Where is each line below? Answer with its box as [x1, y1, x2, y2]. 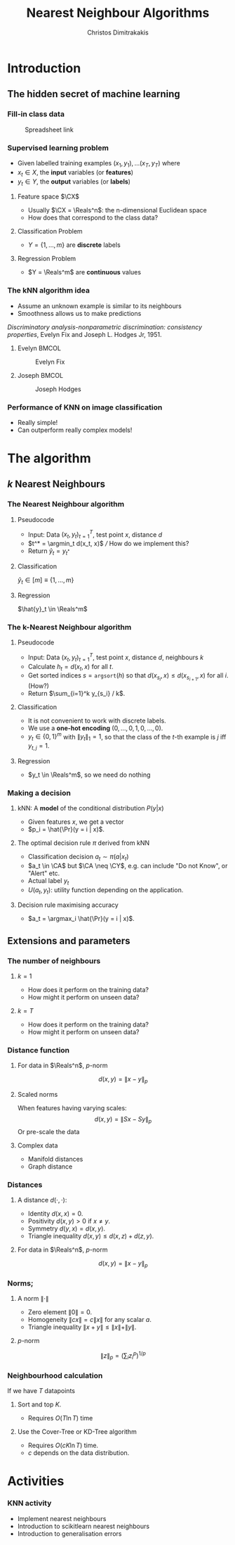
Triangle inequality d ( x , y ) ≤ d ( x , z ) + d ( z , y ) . [27, 1232, 154, 1240]
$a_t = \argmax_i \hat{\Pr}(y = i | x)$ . [27, 915, 135, 923]
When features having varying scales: [17, 1104, 128, 1112]
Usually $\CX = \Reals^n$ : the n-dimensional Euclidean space [27, 206, 207, 215]
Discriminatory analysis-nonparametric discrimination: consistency [7, 322, 202, 331]
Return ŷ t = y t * [27, 547, 70, 557]
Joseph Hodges [34, 385, 82, 393]
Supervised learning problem [7, 143, 109, 153]
